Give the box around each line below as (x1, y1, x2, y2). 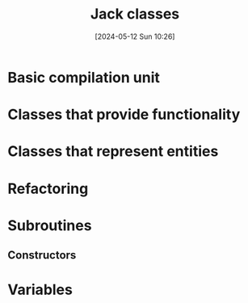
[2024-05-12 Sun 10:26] (95, 32, 175, 41)
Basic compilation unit (7, 68, 161, 86)
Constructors (7, 248, 77, 263)
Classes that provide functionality (7, 106, 241, 124)
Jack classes (90, 5, 179, 23)
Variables (7, 280, 74, 299)
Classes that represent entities (7, 142, 219, 161)
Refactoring (7, 179, 89, 198)
